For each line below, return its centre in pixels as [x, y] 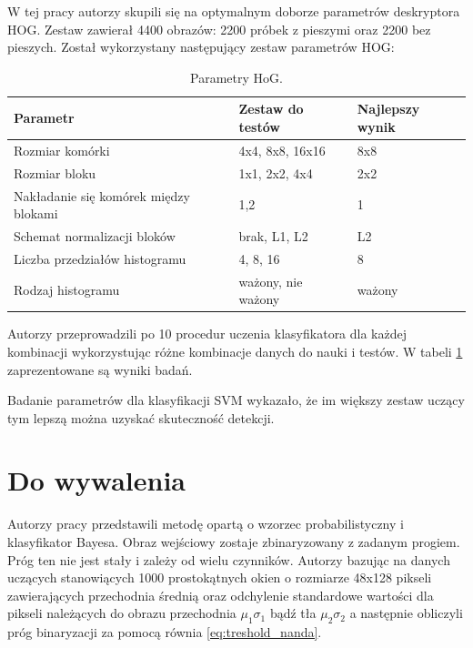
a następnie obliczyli [406, 613]
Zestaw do [271, 109]
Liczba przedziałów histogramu [100, 258]
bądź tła [293, 613]
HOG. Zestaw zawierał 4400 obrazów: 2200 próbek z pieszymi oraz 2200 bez [219, 29]
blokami [36, 213]
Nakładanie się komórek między [102, 195]
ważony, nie [271, 281]
